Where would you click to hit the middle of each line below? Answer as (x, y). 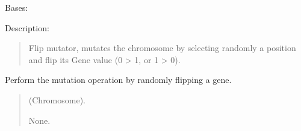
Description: (27, 27)
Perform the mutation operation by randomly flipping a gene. (118, 80)
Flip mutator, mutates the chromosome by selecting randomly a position (162, 48)
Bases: (17, 7)
